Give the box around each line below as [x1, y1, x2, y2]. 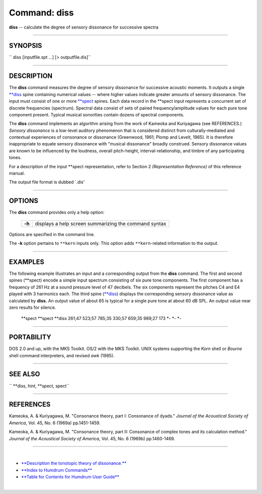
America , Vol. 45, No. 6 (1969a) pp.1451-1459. [9, 420, 100, 426]
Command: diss [9, 7, 74, 18]
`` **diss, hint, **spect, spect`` [9, 383, 70, 389]
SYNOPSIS [9, 42, 42, 50]
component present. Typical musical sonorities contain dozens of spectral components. [9, 112, 184, 117]
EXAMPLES [9, 257, 45, 266]
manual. [9, 170, 25, 176]
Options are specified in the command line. [9, 231, 95, 237]
